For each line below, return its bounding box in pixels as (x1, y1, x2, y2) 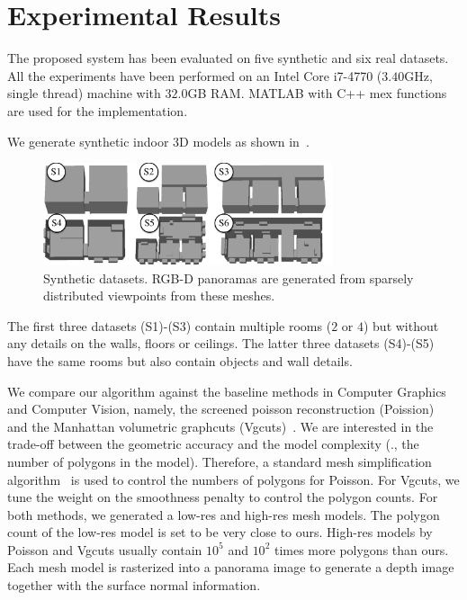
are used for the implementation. (7, 101, 188, 120)
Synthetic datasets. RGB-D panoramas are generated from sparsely (43, 268, 414, 287)
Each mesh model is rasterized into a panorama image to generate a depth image (7, 558, 454, 577)
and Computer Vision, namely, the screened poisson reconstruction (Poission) (7, 399, 435, 418)
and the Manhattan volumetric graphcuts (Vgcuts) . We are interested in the (7, 416, 434, 435)
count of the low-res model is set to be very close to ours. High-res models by (7, 523, 433, 542)
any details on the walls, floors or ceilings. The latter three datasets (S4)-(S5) (7, 334, 435, 353)
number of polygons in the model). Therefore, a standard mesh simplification (7, 452, 432, 470)
